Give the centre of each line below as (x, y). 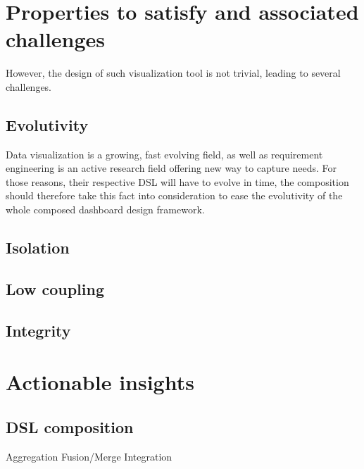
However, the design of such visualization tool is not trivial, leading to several (173, 73)
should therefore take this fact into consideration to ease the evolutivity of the (174, 195)
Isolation (38, 248)
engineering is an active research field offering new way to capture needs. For (171, 168)
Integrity (38, 330)
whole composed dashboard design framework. (105, 210)
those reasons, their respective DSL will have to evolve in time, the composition (177, 181)
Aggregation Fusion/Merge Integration (89, 456)
